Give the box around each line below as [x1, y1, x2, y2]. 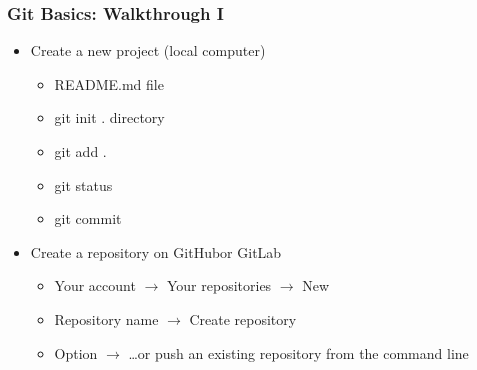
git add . [54, 141, 107, 161]
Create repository [189, 308, 297, 329]
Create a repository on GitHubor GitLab [30, 241, 282, 262]
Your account [54, 275, 136, 296]
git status [54, 174, 113, 195]
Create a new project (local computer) [30, 40, 266, 61]
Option [54, 342, 98, 363]
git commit [54, 208, 122, 229]
